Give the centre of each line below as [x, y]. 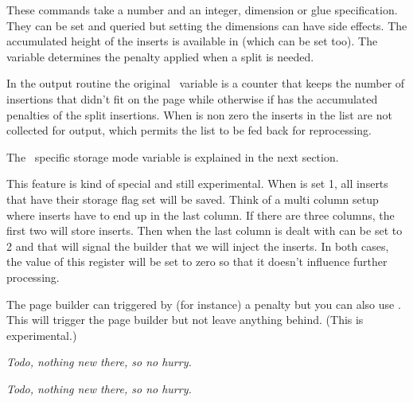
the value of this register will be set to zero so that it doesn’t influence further [197, 261]
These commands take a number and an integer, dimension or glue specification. [202, 10]
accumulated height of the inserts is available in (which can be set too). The [192, 41]
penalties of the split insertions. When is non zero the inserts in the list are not [199, 114]
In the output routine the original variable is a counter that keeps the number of [206, 83]
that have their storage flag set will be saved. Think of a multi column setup [193, 199]
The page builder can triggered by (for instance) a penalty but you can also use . [204, 304]
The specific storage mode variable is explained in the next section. [173, 156]
